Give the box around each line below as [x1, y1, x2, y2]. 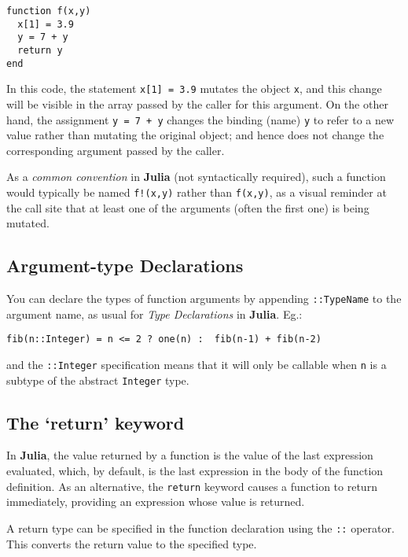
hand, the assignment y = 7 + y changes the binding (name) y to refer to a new [6, 111, 395, 127]
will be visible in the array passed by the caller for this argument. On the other [6, 95, 388, 112]
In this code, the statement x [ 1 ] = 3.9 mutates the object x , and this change [6, 80, 382, 97]
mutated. [6, 215, 50, 231]
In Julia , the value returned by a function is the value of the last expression [6, 447, 373, 463]
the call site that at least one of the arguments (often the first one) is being [6, 199, 369, 216]
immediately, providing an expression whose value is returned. [6, 493, 305, 510]
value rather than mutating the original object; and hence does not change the [6, 127, 384, 143]
